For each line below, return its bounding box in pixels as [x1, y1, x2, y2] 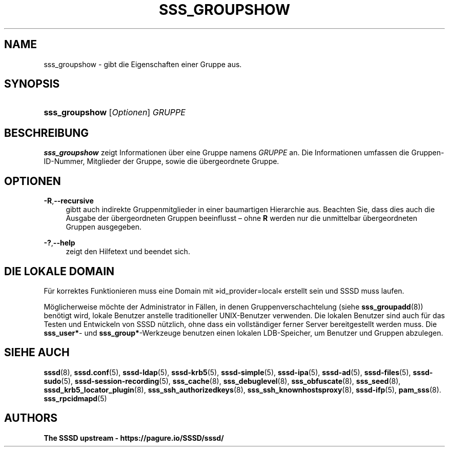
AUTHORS [4, 412, 58, 425]
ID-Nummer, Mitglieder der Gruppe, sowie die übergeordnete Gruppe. [44, 157, 279, 166]
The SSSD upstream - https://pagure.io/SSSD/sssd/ [44, 433, 224, 442]
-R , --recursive [44, 196, 94, 206]
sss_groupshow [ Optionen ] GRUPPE [44, 107, 186, 118]
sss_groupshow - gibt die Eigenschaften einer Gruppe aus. [44, 59, 242, 69]
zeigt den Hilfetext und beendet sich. [66, 247, 190, 256]
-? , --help [44, 238, 75, 248]
